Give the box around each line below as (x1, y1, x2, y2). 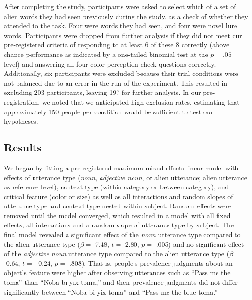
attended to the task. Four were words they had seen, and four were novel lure (4, 20, 237, 31)
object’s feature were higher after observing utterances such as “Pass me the (4, 267, 231, 278)
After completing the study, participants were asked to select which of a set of (4, 1, 236, 11)
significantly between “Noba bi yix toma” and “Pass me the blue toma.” (4, 286, 218, 297)
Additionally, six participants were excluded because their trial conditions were (4, 68, 238, 78)
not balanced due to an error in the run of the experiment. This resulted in (4, 77, 228, 88)
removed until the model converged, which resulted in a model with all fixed (4, 210, 231, 220)
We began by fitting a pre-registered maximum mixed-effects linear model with (4, 162, 239, 172)
